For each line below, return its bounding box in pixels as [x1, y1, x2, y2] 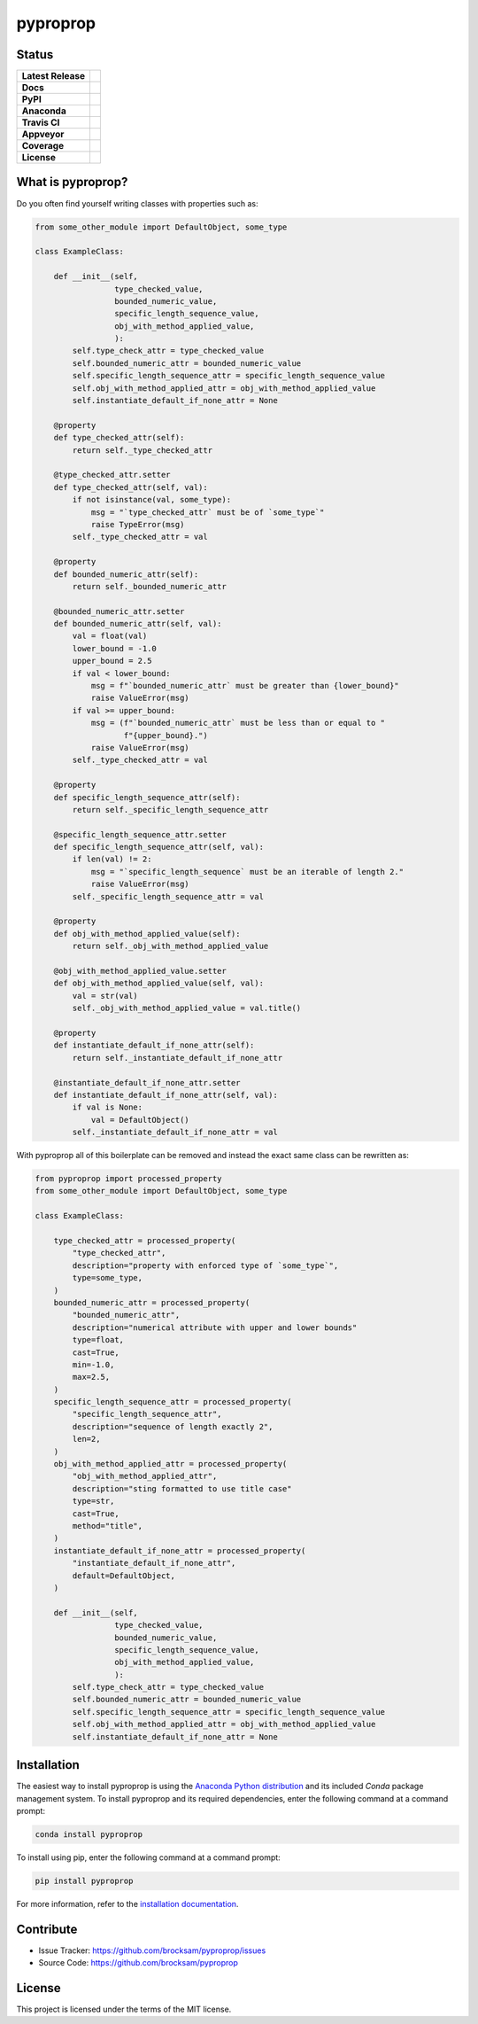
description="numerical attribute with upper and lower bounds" [72, 1322, 358, 1333]
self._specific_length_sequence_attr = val [72, 891, 265, 901]
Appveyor [21, 128, 65, 141]
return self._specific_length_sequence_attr [72, 805, 269, 814]
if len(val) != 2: [72, 854, 152, 864]
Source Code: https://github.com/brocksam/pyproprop [38, 1958, 239, 1968]
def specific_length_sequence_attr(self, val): [53, 842, 265, 852]
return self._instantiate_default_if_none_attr [72, 1053, 283, 1063]
